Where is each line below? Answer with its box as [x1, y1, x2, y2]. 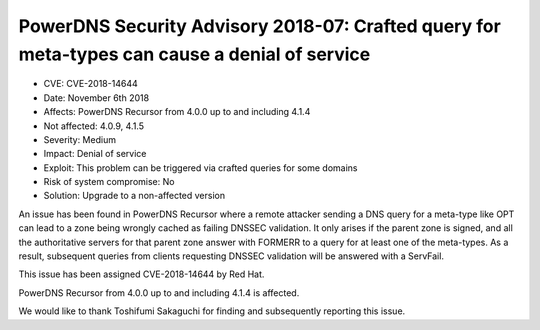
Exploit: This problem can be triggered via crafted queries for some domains [43, 161, 358, 174]
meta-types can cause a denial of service [18, 43, 371, 65]
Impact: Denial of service [43, 148, 147, 160]
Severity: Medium [43, 133, 117, 145]
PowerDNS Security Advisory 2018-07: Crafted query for [18, 15, 502, 37]
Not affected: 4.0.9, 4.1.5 [43, 120, 145, 132]
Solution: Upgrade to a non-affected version [43, 190, 226, 202]
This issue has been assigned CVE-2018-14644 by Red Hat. [18, 268, 265, 280]
